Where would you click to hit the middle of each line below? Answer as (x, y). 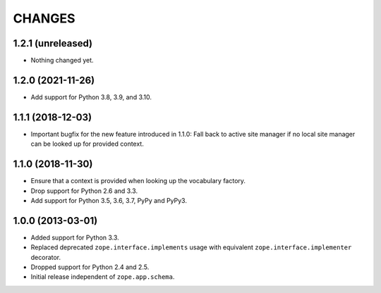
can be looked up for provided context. (87, 144)
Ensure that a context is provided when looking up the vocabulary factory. (138, 181)
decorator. (46, 257)
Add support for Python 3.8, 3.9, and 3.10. (91, 97)
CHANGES (44, 18)
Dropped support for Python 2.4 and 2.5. (90, 267)
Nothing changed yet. (62, 61)
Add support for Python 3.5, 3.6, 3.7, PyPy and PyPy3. (109, 200)
